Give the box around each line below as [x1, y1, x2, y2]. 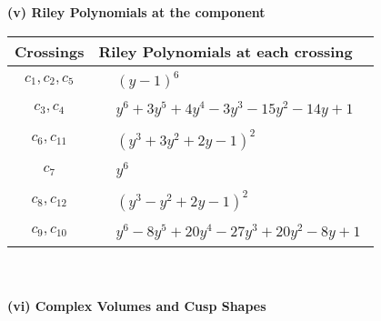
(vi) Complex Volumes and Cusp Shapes [7, 296, 266, 316]
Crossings [15, 40, 85, 62]
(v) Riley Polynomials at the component [7, 3, 266, 21]
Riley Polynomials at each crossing [98, 40, 353, 62]
